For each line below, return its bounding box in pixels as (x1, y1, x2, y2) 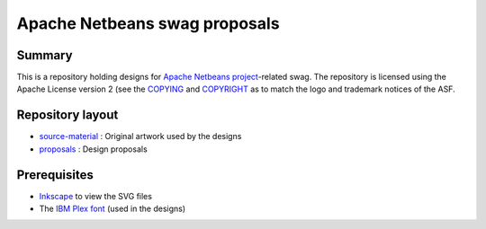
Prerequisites (16, 167, 94, 182)
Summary (16, 48, 73, 63)
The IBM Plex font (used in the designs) (39, 203, 186, 215)
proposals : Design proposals (39, 144, 148, 154)
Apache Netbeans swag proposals (16, 13, 280, 33)
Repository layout (16, 108, 119, 123)
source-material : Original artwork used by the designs (39, 131, 242, 142)
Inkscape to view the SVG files (39, 190, 153, 201)
